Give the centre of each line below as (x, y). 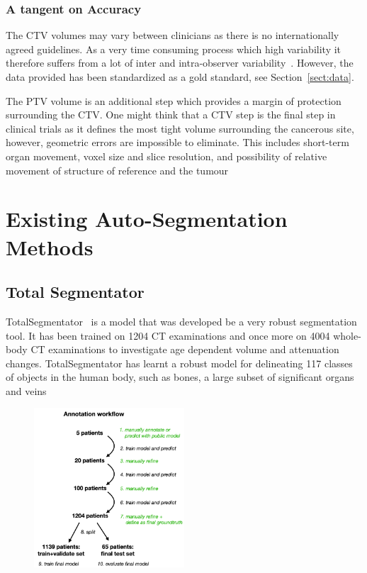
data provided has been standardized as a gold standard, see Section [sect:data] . (180, 77)
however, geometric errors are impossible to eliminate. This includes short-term (177, 142)
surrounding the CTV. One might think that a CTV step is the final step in (171, 115)
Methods (50, 246)
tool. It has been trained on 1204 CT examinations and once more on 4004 (168, 335)
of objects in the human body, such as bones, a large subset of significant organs (180, 377)
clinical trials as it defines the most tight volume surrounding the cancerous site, (180, 128)
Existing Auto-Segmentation (147, 219)
